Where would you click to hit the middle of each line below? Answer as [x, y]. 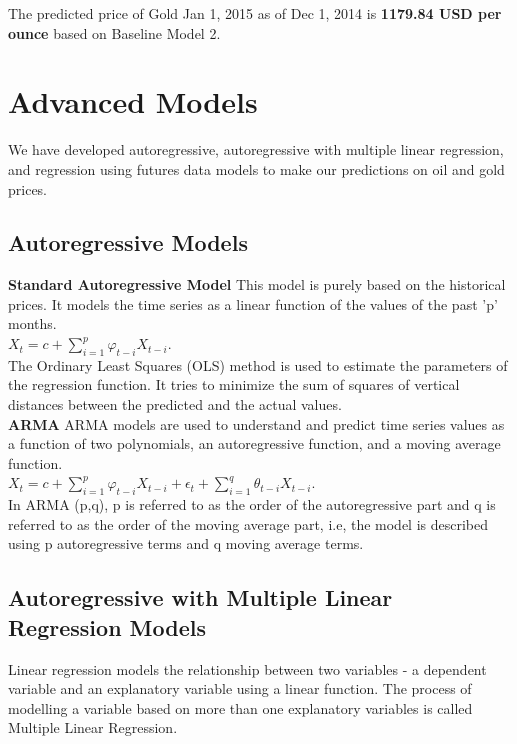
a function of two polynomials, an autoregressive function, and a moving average [254, 443]
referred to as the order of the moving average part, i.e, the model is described [248, 523]
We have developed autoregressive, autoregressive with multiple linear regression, [256, 149]
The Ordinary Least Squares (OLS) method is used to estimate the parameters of [258, 364]
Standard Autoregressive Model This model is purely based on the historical [257, 284]
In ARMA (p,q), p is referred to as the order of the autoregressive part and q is [252, 504]
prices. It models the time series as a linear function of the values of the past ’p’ [253, 303]
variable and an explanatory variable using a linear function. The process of [240, 688]
